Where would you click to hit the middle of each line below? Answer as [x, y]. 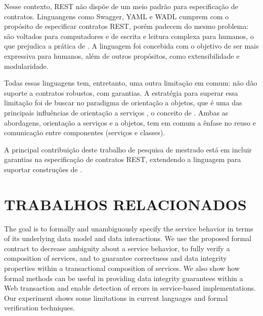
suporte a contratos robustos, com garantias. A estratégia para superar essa [121, 92]
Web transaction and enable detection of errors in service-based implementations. [130, 288]
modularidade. [26, 66]
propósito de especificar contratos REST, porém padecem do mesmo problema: [126, 26]
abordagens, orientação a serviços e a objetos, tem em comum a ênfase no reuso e [130, 122]
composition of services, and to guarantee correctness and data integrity [116, 258]
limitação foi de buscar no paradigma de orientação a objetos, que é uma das [123, 103]
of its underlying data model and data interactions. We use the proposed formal [128, 238]
